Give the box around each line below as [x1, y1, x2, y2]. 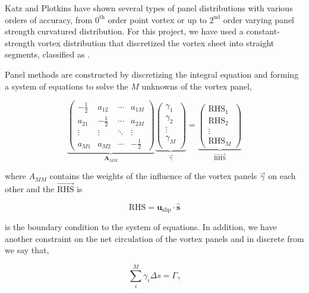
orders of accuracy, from [5, 13, 93, 26]
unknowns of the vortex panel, [141, 79, 252, 92]
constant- [246, 25, 280, 37]
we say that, [5, 244, 49, 256]
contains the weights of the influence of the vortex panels [49, 170, 257, 182]
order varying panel [223, 13, 295, 26]
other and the [5, 183, 55, 195]
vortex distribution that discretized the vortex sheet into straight [37, 36, 275, 49]
